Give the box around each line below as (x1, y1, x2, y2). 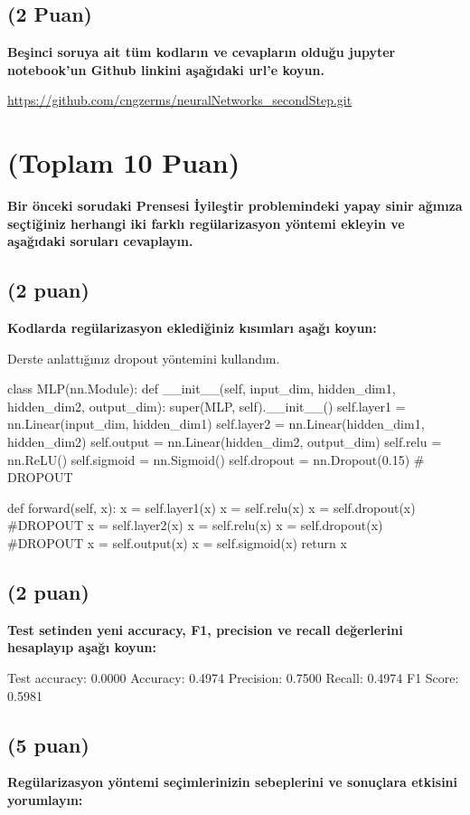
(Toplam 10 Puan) (7, 144, 240, 181)
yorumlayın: (7, 791, 83, 809)
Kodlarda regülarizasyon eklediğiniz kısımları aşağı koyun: (7, 318, 377, 337)
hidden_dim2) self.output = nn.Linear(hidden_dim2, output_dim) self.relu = (7, 432, 442, 451)
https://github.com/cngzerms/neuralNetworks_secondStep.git (7, 90, 352, 109)
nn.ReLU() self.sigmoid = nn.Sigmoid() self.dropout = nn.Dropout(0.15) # (7, 450, 425, 469)
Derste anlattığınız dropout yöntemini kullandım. (7, 348, 280, 367)
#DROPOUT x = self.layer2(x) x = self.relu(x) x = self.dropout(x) (7, 516, 383, 535)
